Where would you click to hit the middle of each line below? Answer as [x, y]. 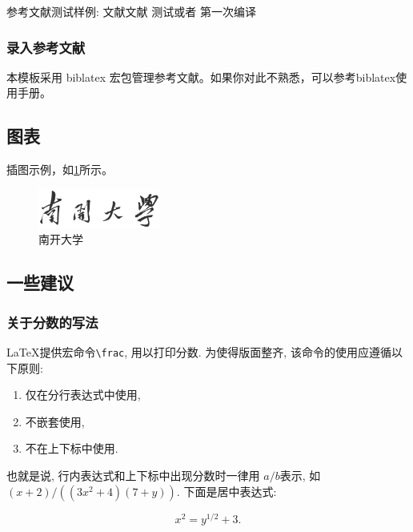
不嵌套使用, [55, 421]
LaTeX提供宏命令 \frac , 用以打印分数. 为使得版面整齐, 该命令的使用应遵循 [199, 351]
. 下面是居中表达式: [227, 491]
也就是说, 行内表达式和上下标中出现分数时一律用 [133, 476]
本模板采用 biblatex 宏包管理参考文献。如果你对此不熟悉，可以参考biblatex [201, 77]
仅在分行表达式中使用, [83, 395]
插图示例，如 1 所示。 [60, 169]
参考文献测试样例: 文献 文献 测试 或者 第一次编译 [131, 11]
